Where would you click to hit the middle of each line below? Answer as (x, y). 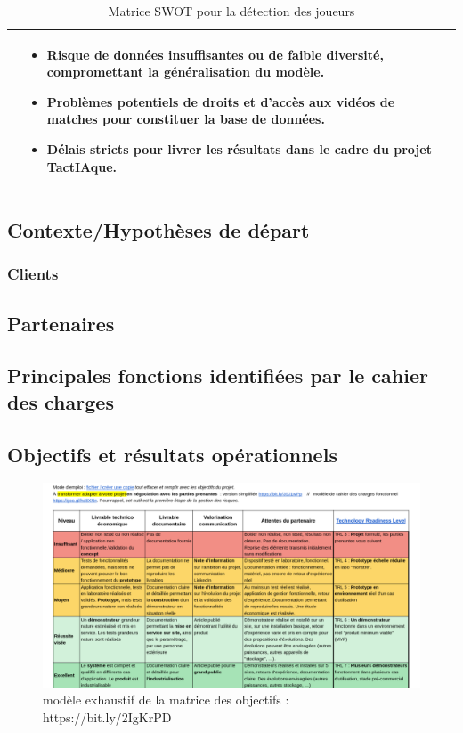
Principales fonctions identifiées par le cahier (218, 375)
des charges (61, 401)
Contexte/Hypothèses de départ (158, 230)
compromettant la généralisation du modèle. (186, 72)
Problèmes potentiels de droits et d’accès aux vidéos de (221, 101)
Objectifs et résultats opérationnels (172, 454)
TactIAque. (82, 166)
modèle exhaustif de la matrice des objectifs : (166, 700)
